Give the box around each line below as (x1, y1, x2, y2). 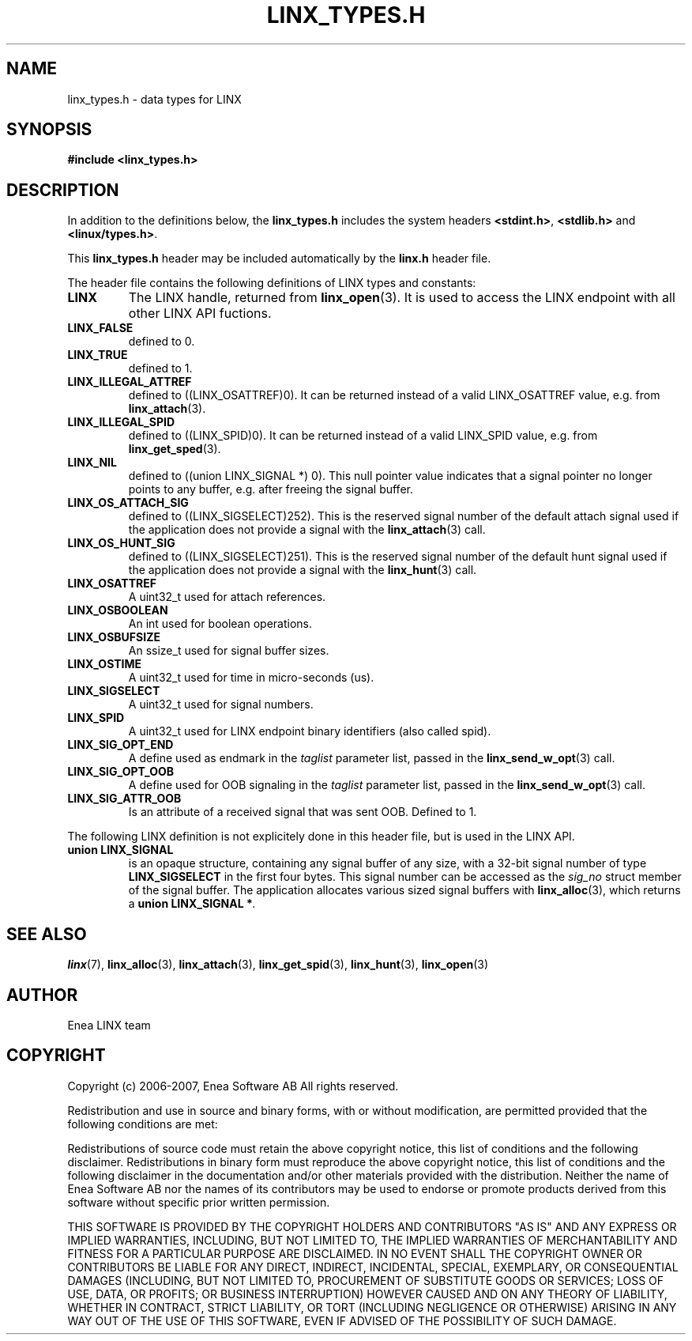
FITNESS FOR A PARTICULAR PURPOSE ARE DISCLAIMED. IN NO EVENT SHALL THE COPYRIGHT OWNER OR (67, 1246, 642, 1260)
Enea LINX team (67, 1018, 151, 1032)
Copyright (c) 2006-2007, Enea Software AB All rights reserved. (67, 1078, 399, 1093)
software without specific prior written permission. (67, 1195, 330, 1209)
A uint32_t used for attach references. (128, 590, 326, 604)
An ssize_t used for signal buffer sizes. (128, 644, 329, 658)
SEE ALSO (6, 924, 87, 944)
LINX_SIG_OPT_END (67, 738, 174, 752)
